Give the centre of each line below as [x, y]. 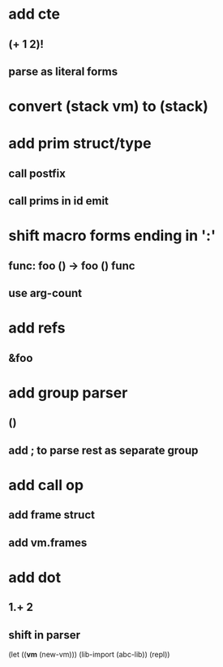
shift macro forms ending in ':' [112, 236]
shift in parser [45, 635]
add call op [46, 485]
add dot [35, 577]
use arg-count [45, 293]
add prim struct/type [80, 144]
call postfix [37, 173]
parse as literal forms [63, 71]
